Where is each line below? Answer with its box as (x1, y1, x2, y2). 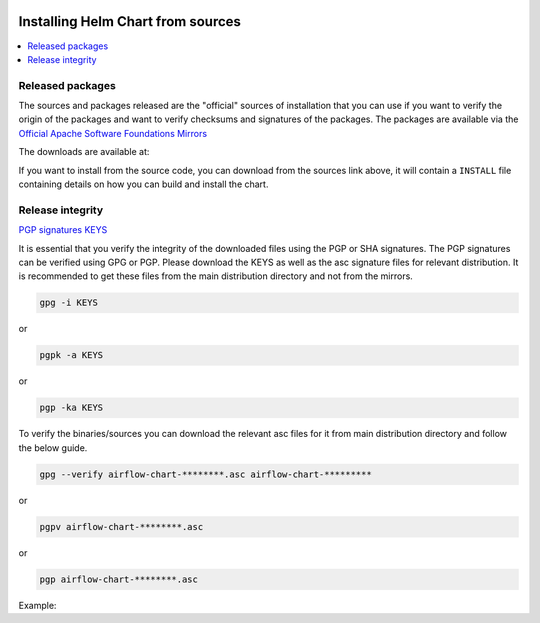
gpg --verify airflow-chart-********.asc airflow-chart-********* (39, 468, 372, 480)
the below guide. (18, 441, 88, 454)
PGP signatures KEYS (18, 224, 108, 236)
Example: (18, 599, 57, 611)
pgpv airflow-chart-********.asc (39, 521, 204, 532)
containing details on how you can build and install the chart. (18, 178, 269, 190)
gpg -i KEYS (39, 297, 99, 309)
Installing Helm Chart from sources (18, 13, 242, 30)
